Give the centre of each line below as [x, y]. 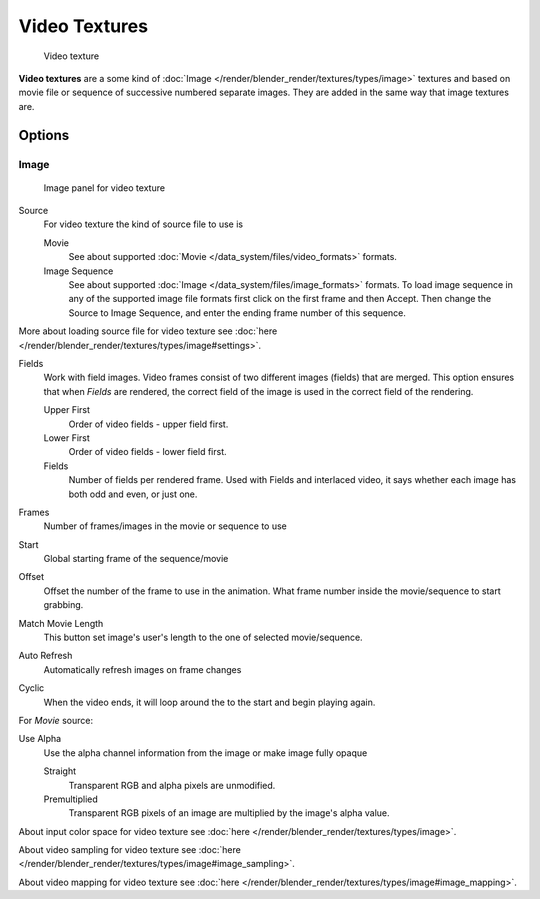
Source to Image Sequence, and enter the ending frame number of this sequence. [237, 312]
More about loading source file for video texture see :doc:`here [148, 331]
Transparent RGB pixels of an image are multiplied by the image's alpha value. [229, 813]
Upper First [66, 410]
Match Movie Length [61, 623]
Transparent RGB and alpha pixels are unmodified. [172, 785]
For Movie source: [56, 720]
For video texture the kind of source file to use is [143, 224]
